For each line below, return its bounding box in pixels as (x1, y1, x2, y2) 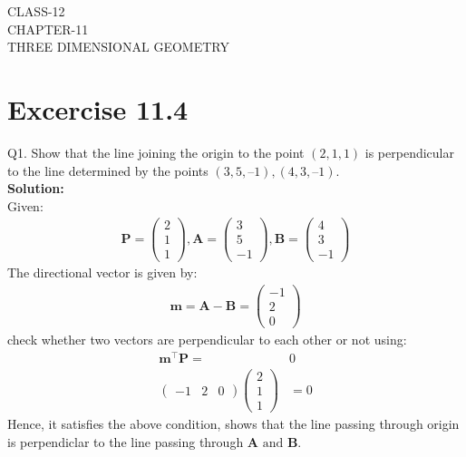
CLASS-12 (7, 2, 65, 20)
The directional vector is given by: (7, 263, 198, 282)
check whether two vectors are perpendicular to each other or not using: (7, 330, 407, 349)
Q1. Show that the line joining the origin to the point (7, 142, 305, 161)
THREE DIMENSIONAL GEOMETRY (7, 37, 229, 56)
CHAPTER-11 (7, 19, 89, 38)
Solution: (7, 179, 64, 198)
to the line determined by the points (7, 160, 209, 180)
